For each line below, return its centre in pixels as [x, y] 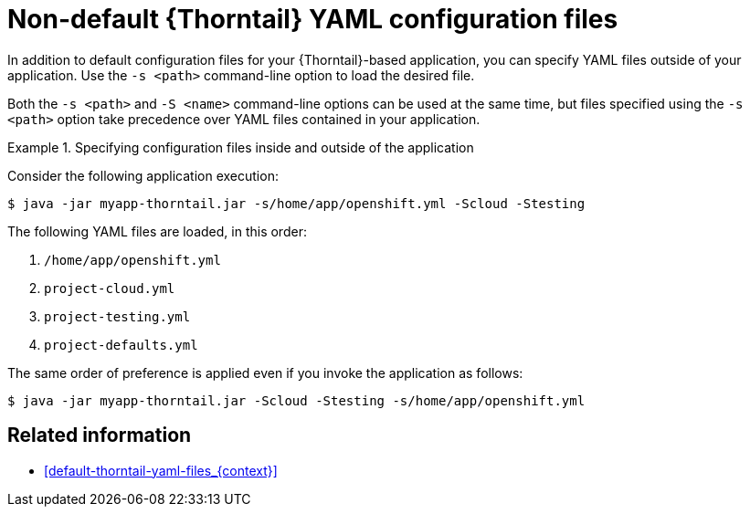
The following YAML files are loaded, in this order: [157, 231]
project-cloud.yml [110, 288]
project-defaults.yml [121, 345]
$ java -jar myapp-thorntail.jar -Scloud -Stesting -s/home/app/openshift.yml [296, 400]
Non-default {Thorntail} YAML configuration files [313, 19]
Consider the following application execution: [143, 175]
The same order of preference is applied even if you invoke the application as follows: [265, 372]
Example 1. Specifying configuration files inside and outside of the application [241, 147]
